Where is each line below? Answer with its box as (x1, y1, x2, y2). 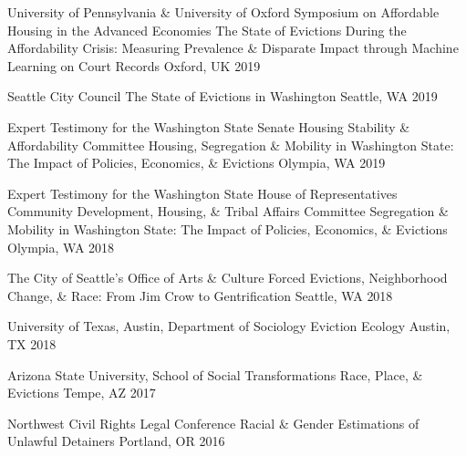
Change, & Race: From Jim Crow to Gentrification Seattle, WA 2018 (7, 285, 393, 305)
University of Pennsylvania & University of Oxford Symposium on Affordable (7, 3, 440, 21)
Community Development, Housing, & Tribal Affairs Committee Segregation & (7, 202, 449, 221)
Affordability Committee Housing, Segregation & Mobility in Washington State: (7, 135, 454, 154)
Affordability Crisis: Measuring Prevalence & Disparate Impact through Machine (7, 38, 459, 57)
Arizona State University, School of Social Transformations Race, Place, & (7, 365, 423, 384)
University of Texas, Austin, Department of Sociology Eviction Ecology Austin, (7, 316, 450, 336)
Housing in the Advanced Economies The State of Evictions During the (7, 20, 407, 39)
